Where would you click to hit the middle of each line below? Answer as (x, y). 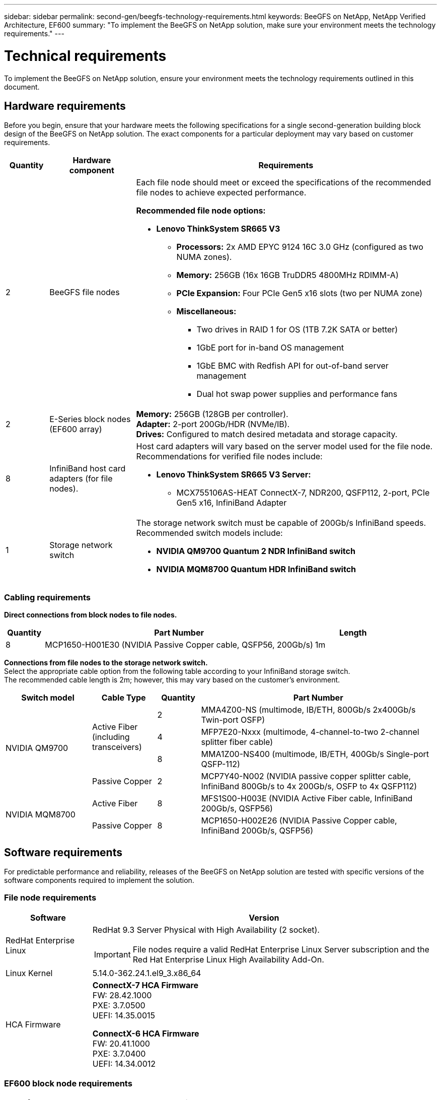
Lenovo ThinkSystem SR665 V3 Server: (234, 475)
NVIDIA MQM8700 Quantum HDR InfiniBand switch (256, 569)
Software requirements (63, 852)
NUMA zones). (204, 257)
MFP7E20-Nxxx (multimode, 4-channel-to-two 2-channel (310, 732)
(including (111, 737)
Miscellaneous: (206, 312)
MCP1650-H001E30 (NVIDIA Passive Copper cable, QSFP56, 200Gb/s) (179, 645)
